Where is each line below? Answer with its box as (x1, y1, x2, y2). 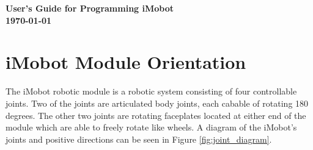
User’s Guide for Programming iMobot (6, 2, 174, 14)
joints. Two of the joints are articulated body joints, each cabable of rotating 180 (6, 96, 309, 109)
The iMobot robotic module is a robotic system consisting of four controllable (6, 85, 297, 98)
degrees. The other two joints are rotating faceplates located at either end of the (6, 109, 306, 121)
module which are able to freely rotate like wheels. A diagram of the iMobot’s (6, 121, 297, 134)
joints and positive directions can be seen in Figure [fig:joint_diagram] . (6, 132, 272, 145)
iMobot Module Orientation (6, 49, 246, 74)
